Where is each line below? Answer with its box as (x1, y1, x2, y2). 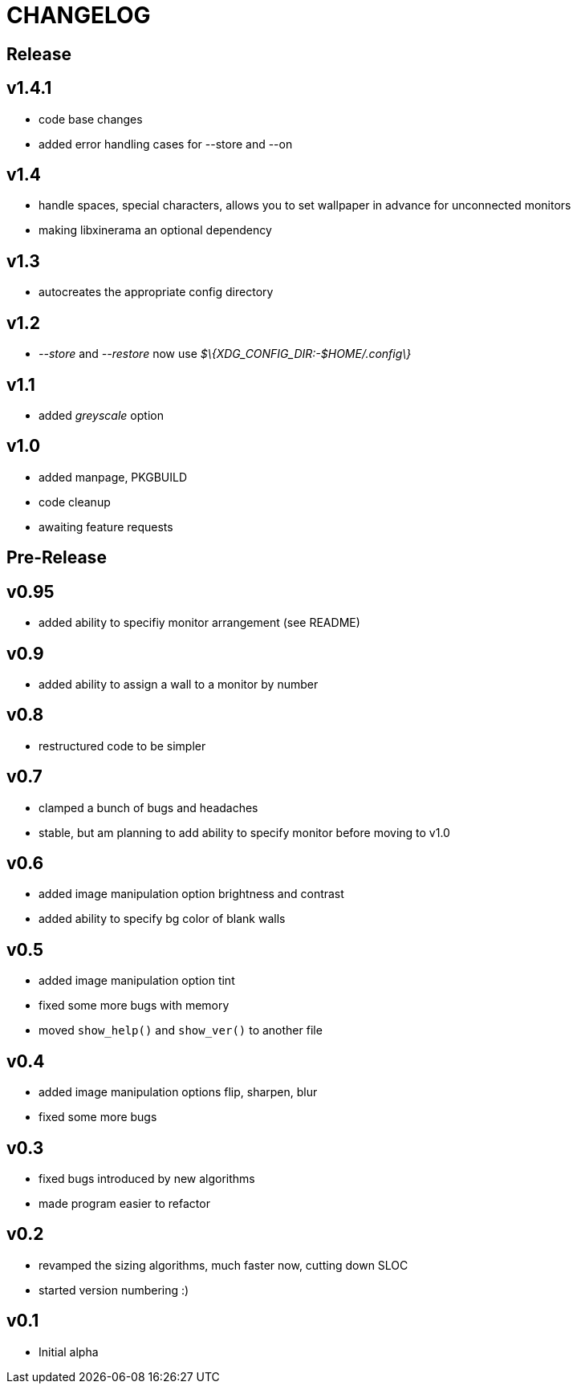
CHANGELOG (6, 2, 151, 29)
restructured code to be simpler (39, 738, 206, 753)
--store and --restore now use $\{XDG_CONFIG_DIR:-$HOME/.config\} (39, 347, 412, 361)
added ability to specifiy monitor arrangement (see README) (39, 616, 360, 630)
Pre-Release (6, 547, 107, 568)
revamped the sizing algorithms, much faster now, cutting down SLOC (39, 1258, 408, 1272)
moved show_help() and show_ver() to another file (39, 1023, 323, 1038)
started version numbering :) (39, 1282, 189, 1297)
